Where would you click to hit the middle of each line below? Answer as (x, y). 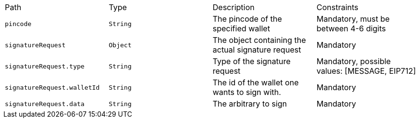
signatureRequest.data (45, 104)
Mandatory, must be (353, 19)
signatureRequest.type (45, 66)
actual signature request (257, 50)
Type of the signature (252, 61)
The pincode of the (248, 19)
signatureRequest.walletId (52, 87)
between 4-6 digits (351, 28)
